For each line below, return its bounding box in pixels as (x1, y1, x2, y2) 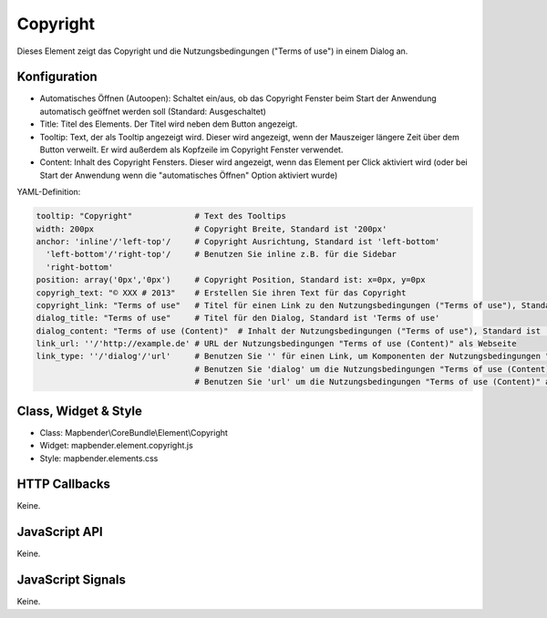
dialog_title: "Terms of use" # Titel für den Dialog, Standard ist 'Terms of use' (36, 313, 440, 324)
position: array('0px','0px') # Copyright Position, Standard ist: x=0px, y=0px (36, 274, 426, 285)
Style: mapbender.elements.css (39, 452, 159, 464)
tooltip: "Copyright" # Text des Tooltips (36, 211, 286, 221)
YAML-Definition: (16, 187, 81, 198)
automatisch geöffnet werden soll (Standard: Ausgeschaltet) (39, 106, 266, 117)
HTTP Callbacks (16, 477, 111, 492)
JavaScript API (16, 524, 104, 540)
